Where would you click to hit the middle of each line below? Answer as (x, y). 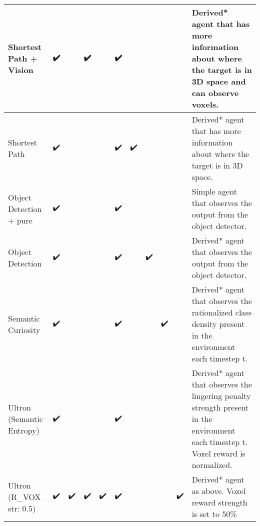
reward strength (219, 502)
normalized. (212, 465)
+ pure (20, 220)
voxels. (205, 104)
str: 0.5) (22, 508)
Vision (21, 70)
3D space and (219, 81)
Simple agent (214, 191)
